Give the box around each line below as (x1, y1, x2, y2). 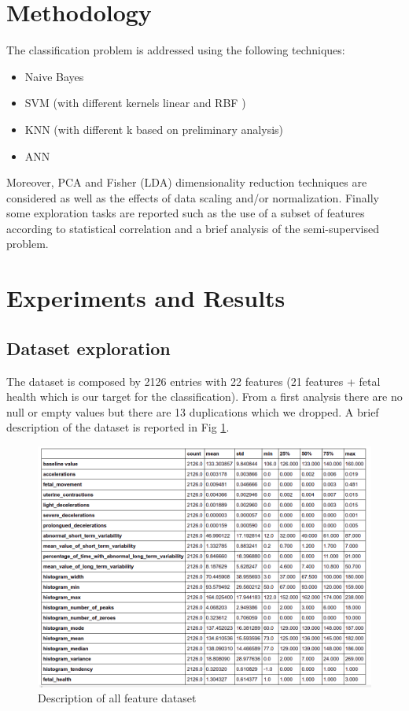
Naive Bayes (24, 68, 84, 84)
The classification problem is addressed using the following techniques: (6, 42, 345, 58)
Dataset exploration (6, 335, 171, 360)
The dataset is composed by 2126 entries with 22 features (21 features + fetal (6, 372, 381, 389)
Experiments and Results (6, 282, 286, 314)
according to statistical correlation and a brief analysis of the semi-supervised (6, 220, 380, 236)
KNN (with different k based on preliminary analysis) (24, 120, 283, 137)
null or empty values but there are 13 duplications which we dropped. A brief (6, 403, 379, 420)
